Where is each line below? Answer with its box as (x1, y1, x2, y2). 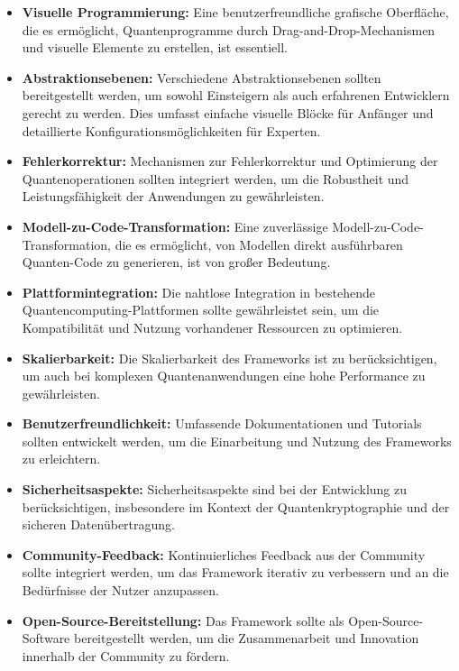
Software (22, 629, 70, 648)
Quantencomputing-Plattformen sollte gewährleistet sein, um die (22, 300, 380, 319)
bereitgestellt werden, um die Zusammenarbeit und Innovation (74, 629, 419, 648)
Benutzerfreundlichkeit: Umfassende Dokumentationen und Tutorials (22, 414, 422, 433)
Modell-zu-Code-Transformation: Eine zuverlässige (22, 216, 328, 235)
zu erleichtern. (22, 449, 101, 468)
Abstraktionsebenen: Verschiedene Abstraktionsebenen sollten (22, 68, 381, 87)
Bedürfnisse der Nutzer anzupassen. (22, 581, 219, 600)
